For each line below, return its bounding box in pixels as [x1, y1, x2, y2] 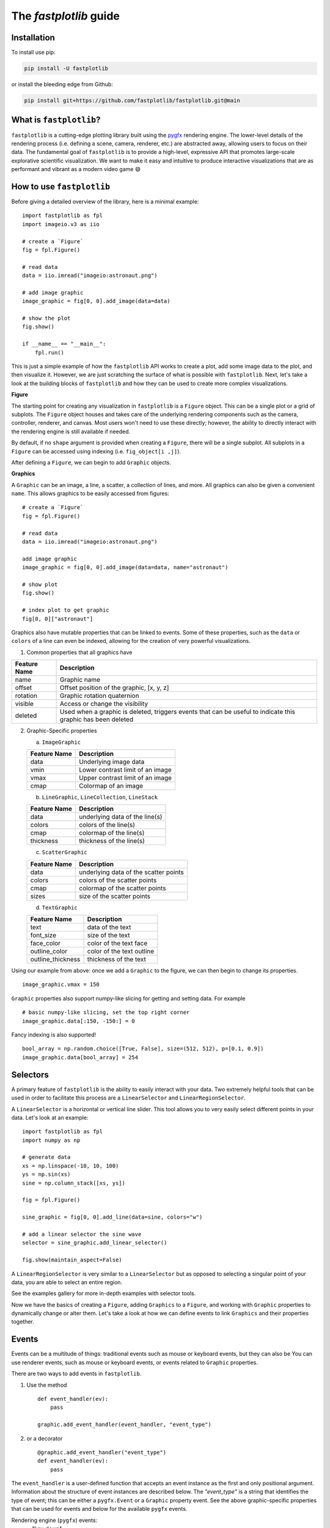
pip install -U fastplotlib [24, 65, 108, 72]
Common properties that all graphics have [26, 648, 133, 656]
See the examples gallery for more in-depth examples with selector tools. [11, 1290, 196, 1297]
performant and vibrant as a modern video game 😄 [11, 166, 141, 173]
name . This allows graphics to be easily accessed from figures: [11, 490, 169, 498]
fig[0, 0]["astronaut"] [22, 615, 94, 622]
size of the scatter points [79, 892, 151, 900]
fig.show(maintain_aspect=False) [22, 1257, 122, 1263]
